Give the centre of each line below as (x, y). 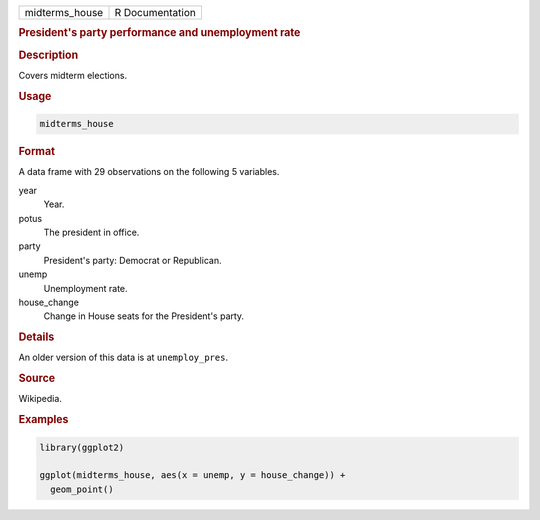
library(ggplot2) (82, 447)
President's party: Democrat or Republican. (132, 260)
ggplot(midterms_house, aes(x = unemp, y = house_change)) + (192, 475)
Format (36, 152)
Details (36, 337)
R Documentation (155, 12)
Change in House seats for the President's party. (144, 316)
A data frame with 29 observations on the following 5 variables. (149, 172)
